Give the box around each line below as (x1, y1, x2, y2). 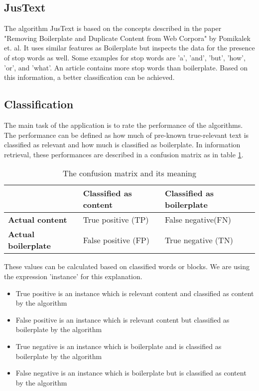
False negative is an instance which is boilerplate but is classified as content (15, 368, 247, 378)
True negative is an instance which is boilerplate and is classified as (15, 341, 222, 351)
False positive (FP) (83, 234, 149, 246)
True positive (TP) (83, 214, 149, 226)
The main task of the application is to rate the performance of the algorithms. (4, 119, 243, 130)
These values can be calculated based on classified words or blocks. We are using (4, 261, 250, 272)
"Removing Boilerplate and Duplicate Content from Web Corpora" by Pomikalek (4, 32, 251, 43)
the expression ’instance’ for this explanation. (4, 271, 142, 281)
